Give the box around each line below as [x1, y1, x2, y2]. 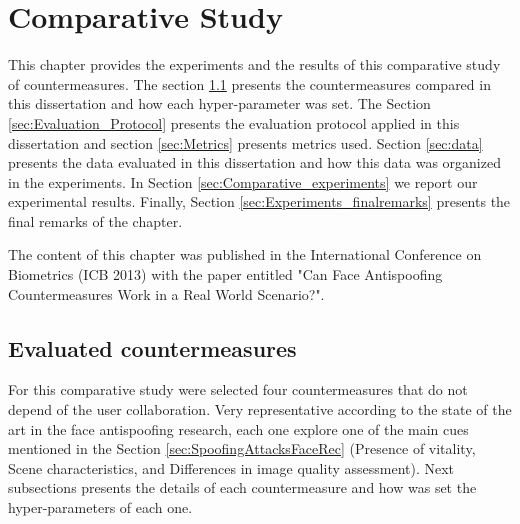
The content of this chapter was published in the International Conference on [8, 244, 482, 265]
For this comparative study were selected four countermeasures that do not [8, 379, 468, 400]
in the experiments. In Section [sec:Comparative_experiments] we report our [8, 171, 478, 192]
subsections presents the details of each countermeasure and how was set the [8, 477, 477, 498]
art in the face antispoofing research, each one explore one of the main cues [8, 418, 469, 439]
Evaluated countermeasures [8, 332, 297, 363]
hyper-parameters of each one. [8, 497, 193, 518]
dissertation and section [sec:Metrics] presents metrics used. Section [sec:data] [8, 132, 483, 153]
